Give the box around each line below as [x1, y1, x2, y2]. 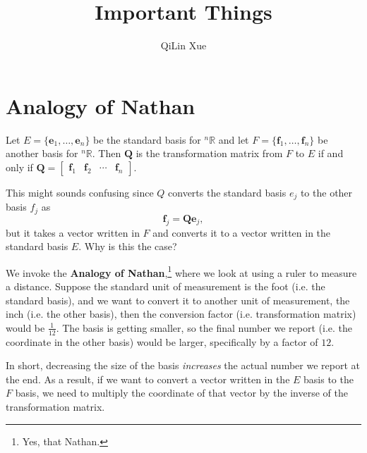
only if [6, 159, 33, 174]
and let [218, 132, 249, 147]
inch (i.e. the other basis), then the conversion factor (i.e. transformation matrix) [6, 306, 356, 321]
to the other [300, 185, 353, 199]
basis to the [303, 371, 354, 386]
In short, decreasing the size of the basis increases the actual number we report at [6, 358, 360, 373]
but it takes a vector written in [6, 225, 140, 240]
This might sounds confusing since [6, 185, 154, 199]
